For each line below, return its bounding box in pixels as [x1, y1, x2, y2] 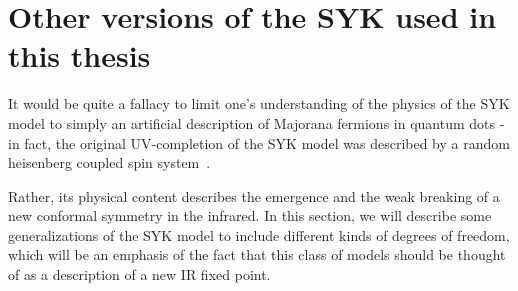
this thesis [8, 35, 151, 76]
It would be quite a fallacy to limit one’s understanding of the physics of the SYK [8, 93, 510, 114]
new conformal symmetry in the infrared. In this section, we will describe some [8, 205, 492, 226]
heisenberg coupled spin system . [8, 152, 211, 173]
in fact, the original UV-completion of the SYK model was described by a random [8, 132, 510, 153]
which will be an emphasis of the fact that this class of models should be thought [8, 244, 506, 265]
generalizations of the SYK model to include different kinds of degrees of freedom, [8, 224, 510, 245]
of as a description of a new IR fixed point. [8, 264, 271, 285]
